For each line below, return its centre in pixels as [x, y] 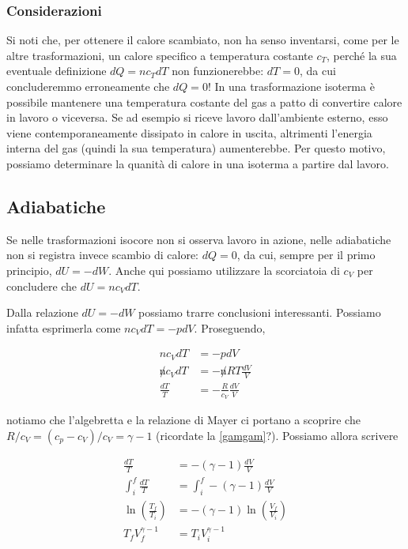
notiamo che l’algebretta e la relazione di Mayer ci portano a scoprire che [183, 419]
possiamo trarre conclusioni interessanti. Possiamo [260, 312]
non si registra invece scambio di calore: [102, 255]
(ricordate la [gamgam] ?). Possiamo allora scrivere [277, 435]
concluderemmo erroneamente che [88, 86]
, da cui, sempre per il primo [306, 255]
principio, [29, 270]
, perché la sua [362, 55]
